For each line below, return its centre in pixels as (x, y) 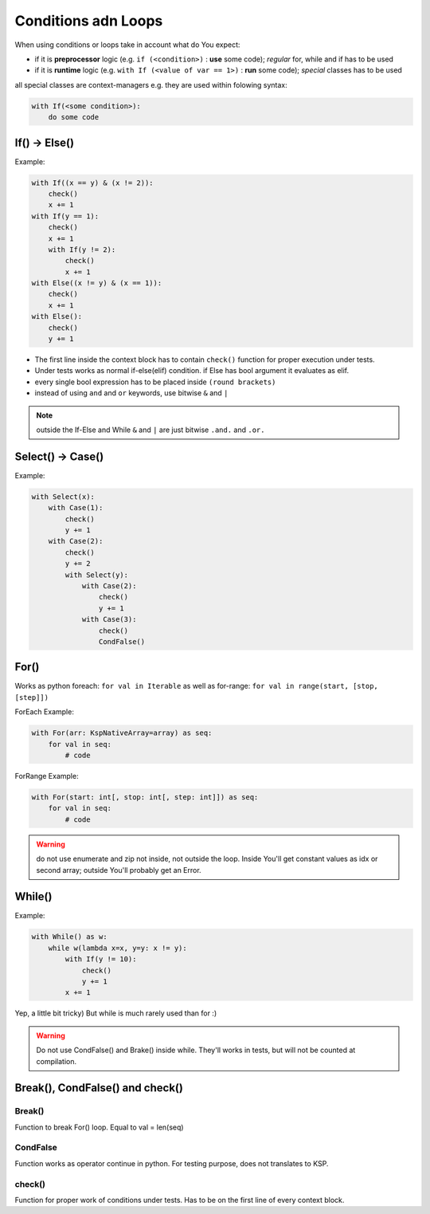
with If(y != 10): (101, 959)
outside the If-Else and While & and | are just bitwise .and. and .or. (150, 430)
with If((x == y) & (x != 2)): (93, 183)
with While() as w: (69, 937)
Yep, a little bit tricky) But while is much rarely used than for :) (116, 1013)
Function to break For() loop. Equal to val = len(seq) (99, 1127)
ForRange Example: (47, 776)
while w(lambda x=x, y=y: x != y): (117, 948)
